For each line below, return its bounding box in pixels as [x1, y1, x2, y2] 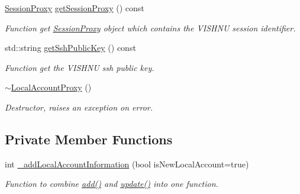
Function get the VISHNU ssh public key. [5, 61, 154, 73]
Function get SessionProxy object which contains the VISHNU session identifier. [5, 21, 296, 34]
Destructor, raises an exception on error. [5, 101, 153, 113]
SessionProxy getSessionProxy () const [5, 2, 144, 14]
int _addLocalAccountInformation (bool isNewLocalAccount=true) [5, 157, 249, 170]
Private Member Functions [5, 130, 173, 148]
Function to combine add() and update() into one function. [5, 177, 218, 190]
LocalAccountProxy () [11, 81, 92, 93]
